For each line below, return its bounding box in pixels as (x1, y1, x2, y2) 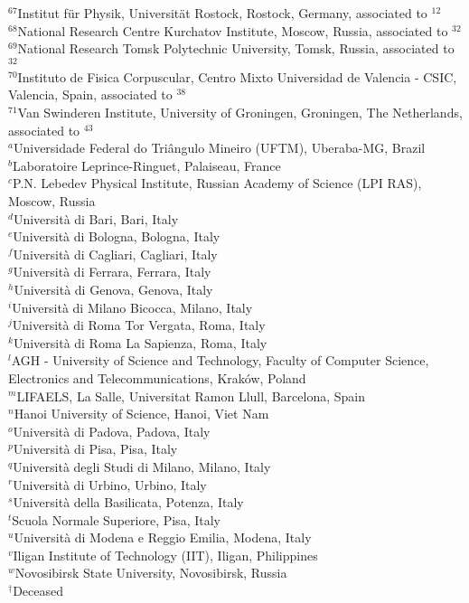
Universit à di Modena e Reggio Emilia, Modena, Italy (14, 528, 312, 547)
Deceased (13, 581, 64, 600)
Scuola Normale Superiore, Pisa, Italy (12, 510, 220, 529)
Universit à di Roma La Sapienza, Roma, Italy (13, 333, 267, 352)
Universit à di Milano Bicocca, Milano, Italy (12, 297, 253, 316)
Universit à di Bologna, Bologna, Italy (13, 227, 220, 246)
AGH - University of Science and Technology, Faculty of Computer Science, (11, 351, 429, 370)
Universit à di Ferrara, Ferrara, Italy (13, 262, 211, 281)
